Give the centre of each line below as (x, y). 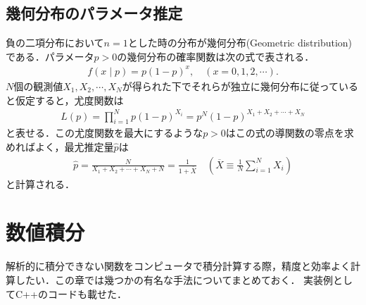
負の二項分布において (55, 43)
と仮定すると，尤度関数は (65, 100)
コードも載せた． (87, 293)
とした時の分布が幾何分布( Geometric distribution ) (240, 43)
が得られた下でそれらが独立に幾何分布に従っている (240, 86)
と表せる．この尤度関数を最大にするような (105, 133)
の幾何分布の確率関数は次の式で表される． (216, 56)
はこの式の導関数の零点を (285, 133)
